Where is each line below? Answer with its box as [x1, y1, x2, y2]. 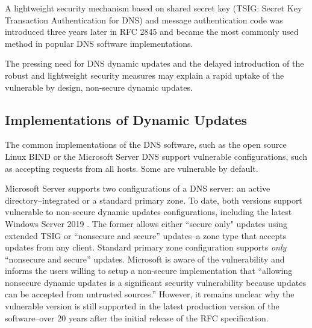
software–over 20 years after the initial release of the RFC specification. [5, 311, 269, 324]
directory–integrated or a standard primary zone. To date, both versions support [5, 193, 302, 206]
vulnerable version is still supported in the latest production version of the [5, 300, 279, 312]
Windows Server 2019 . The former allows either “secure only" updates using [5, 217, 288, 229]
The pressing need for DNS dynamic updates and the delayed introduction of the [5, 57, 304, 70]
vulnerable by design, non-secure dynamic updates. [5, 80, 193, 93]
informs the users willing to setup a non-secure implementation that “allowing [5, 264, 293, 277]
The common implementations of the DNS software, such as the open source [5, 138, 287, 151]
